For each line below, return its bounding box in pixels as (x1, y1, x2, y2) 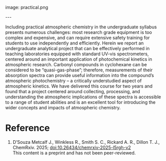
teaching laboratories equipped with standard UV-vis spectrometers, (5, 51, 149, 57)
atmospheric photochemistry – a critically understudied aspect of (5, 78, 142, 84)
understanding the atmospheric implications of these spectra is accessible (5, 94, 161, 100)
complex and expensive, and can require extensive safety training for (5, 35, 150, 41)
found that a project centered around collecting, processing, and (5, 89, 141, 94)
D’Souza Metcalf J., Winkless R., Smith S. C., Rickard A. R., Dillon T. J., (12, 139, 160, 145)
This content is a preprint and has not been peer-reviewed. (12, 149, 136, 156)
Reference (5, 123, 50, 134)
